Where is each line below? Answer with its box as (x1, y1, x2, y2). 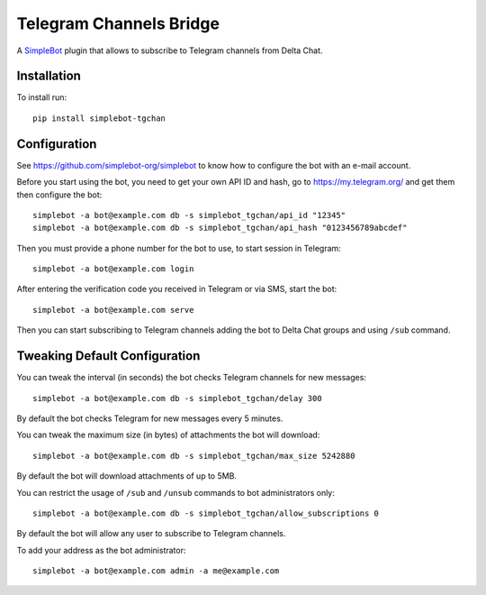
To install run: (16, 92, 67, 103)
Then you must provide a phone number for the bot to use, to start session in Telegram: (16, 243, 341, 253)
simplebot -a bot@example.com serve (32, 305, 194, 315)
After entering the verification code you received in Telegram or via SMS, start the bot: (16, 284, 337, 295)
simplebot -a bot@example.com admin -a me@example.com (32, 566, 280, 576)
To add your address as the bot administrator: (16, 545, 186, 555)
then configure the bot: (16, 189, 103, 200)
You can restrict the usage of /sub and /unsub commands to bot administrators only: (16, 487, 335, 498)
